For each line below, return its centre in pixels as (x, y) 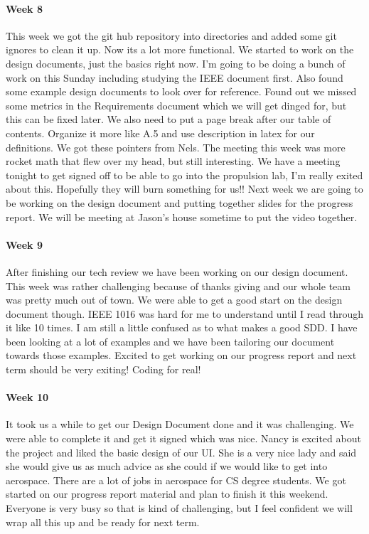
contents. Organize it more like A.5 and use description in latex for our (160, 133)
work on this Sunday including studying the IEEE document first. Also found (175, 77)
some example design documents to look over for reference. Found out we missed (181, 91)
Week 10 (27, 397)
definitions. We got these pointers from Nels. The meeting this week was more (176, 147)
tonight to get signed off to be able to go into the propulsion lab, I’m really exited (184, 175)
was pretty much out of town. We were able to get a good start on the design (174, 300)
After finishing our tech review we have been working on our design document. (177, 271)
